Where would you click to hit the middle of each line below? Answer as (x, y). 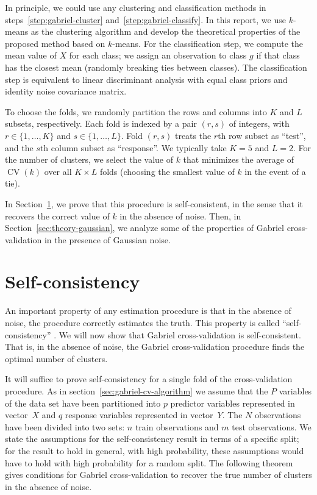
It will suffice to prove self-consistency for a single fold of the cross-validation (149, 379)
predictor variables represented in (233, 403)
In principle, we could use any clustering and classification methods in (136, 7)
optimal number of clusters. (56, 358)
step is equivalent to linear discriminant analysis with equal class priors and (146, 79)
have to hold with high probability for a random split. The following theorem (149, 462)
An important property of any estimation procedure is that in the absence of (148, 311)
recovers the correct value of (57, 215)
